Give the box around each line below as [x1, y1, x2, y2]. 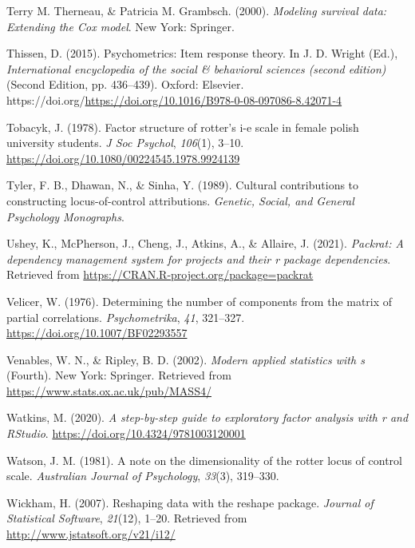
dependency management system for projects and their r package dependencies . [6, 250, 391, 267]
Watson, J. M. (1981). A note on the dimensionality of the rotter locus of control [6, 451, 403, 468]
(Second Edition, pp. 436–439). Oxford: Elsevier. [6, 76, 244, 93]
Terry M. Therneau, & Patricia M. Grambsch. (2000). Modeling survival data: [6, 2, 387, 18]
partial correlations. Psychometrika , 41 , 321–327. [6, 308, 245, 325]
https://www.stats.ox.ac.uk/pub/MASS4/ [6, 382, 211, 399]
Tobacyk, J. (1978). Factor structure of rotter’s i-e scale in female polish [6, 118, 359, 135]
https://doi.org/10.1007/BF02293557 [6, 324, 188, 341]
